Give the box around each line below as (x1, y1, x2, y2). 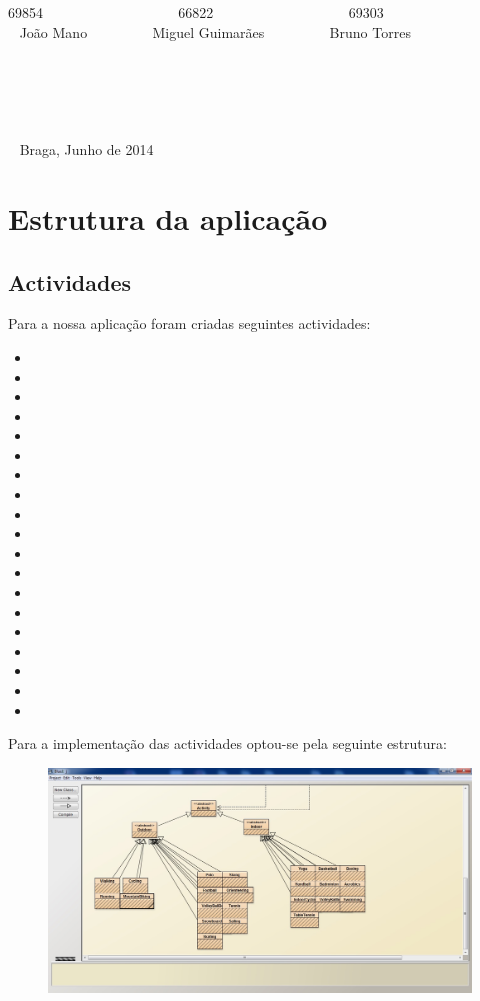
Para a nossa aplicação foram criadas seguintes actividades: (8, 313, 371, 334)
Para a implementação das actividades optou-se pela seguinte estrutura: (8, 733, 447, 754)
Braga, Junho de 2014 (19, 139, 154, 160)
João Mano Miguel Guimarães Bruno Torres (19, 21, 411, 42)
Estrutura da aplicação (8, 197, 328, 238)
